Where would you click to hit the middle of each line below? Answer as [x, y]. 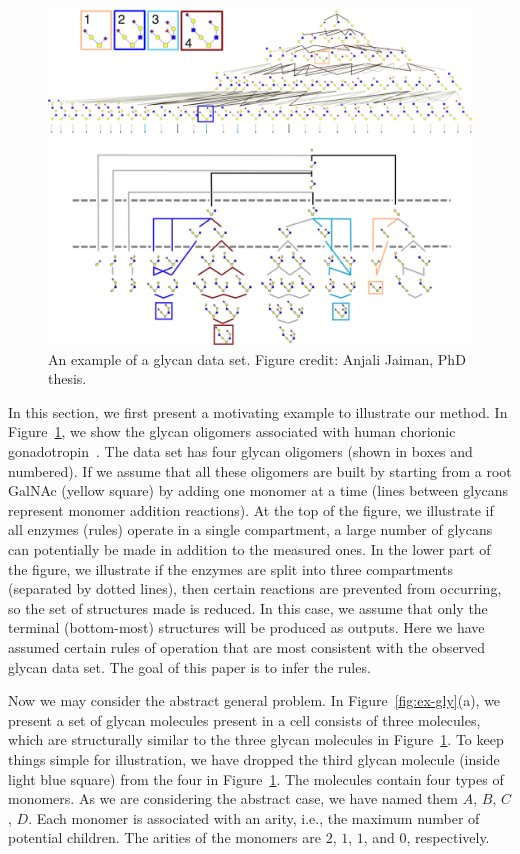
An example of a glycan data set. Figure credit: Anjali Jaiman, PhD [257, 358]
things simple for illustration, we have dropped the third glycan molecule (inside [254, 758]
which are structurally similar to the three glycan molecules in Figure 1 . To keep [256, 739]
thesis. [67, 378]
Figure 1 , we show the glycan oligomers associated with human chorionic [232, 431]
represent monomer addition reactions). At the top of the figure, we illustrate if [251, 509]
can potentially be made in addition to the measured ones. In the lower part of [249, 548]
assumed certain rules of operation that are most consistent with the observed [247, 646]
